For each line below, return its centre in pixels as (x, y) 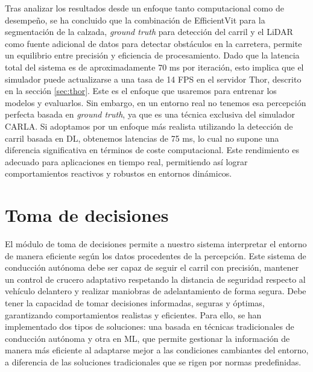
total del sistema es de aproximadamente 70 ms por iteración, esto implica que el (154, 67)
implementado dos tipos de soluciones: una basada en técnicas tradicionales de (150, 326)
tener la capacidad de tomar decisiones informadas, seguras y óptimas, (135, 303)
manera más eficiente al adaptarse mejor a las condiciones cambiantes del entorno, (157, 350)
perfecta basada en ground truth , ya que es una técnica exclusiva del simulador (150, 114)
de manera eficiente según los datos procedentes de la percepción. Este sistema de (156, 255)
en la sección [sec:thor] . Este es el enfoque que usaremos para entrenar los (141, 91)
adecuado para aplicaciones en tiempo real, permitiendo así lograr (126, 161)
